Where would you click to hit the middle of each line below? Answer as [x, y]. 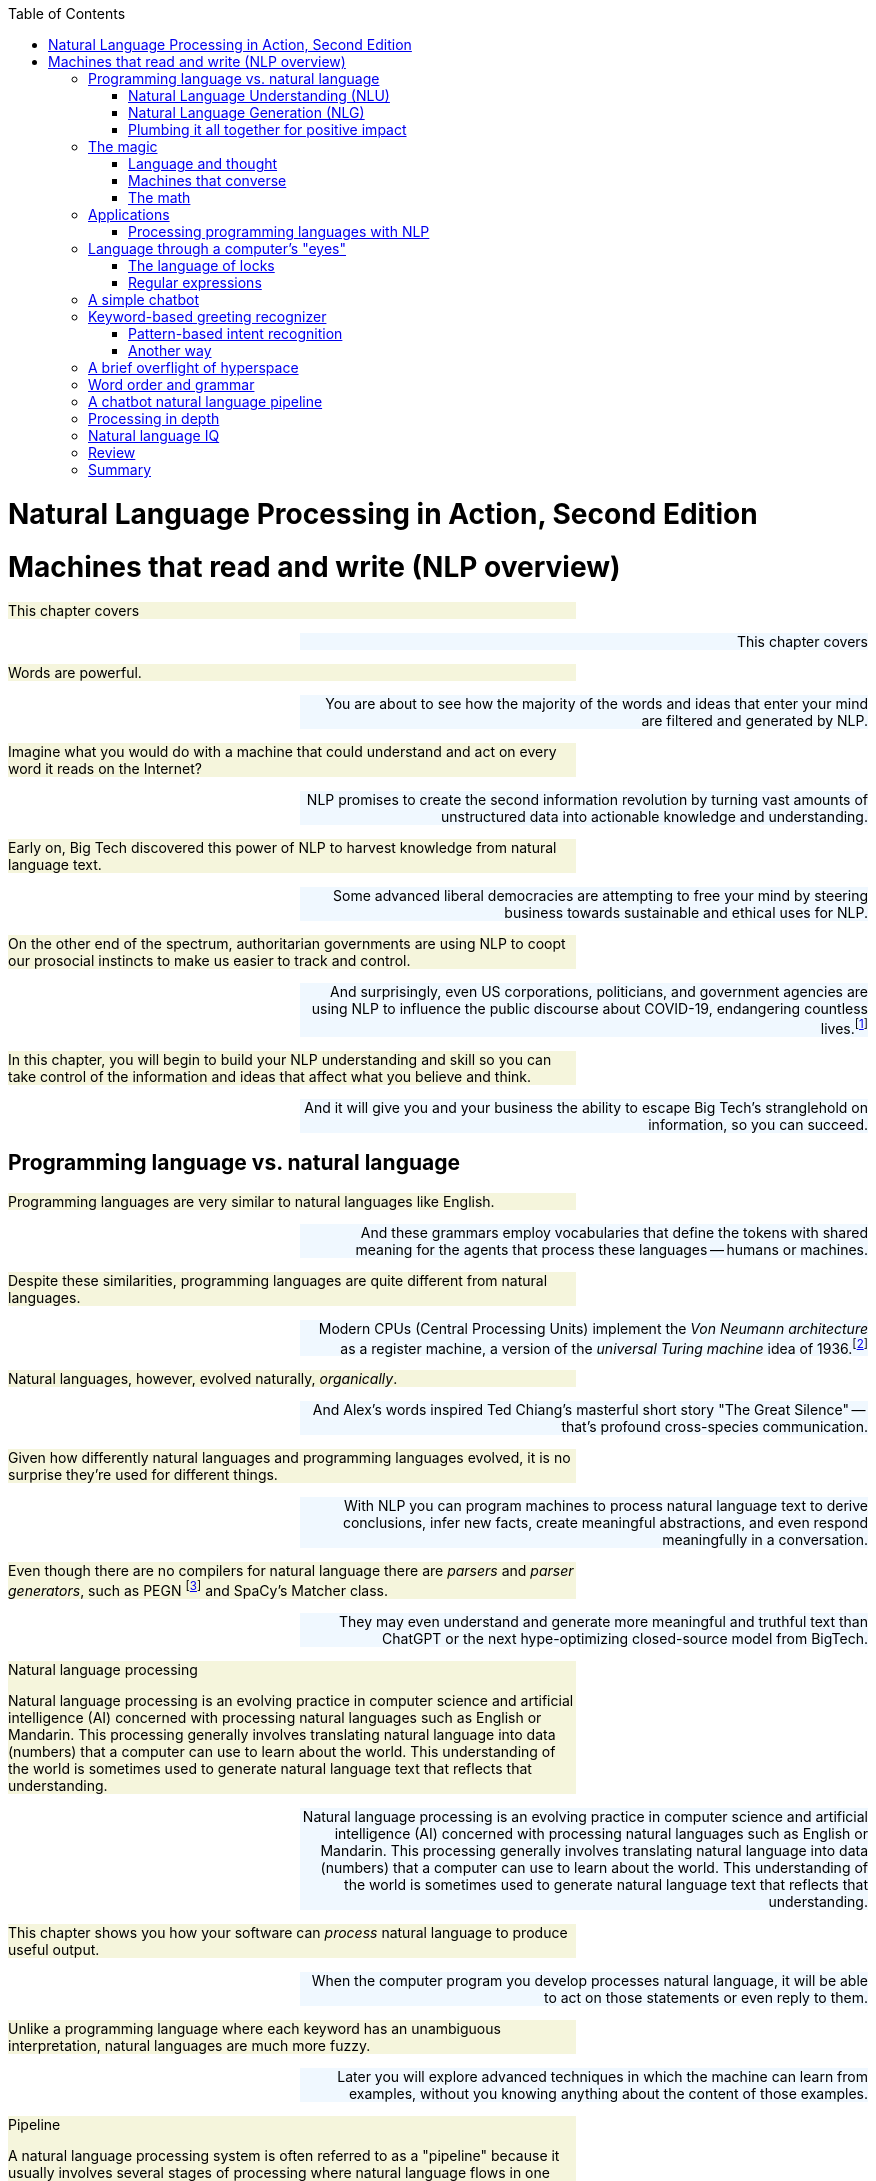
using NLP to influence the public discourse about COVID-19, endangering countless [589, 1009]
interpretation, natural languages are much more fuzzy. [189, 2046]
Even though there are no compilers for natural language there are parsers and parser [291, 1571]
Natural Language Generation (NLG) [246, 112]
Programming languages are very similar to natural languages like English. [251, 1201]
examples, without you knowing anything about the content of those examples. [608, 2094]
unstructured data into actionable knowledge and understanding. [654, 817]
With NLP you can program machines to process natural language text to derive [605, 1506]
